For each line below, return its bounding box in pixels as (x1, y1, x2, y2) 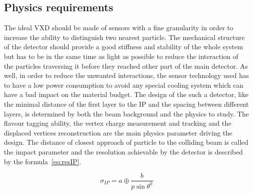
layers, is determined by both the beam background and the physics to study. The (4, 108, 249, 118)
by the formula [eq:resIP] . (4, 156, 81, 166)
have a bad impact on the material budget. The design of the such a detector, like (4, 89, 249, 99)
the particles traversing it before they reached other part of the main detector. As (4, 60, 248, 71)
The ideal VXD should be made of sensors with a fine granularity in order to (4, 22, 234, 33)
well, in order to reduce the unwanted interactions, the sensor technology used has (4, 70, 249, 80)
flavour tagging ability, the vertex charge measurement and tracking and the (4, 118, 232, 128)
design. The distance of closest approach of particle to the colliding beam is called (4, 137, 249, 147)
